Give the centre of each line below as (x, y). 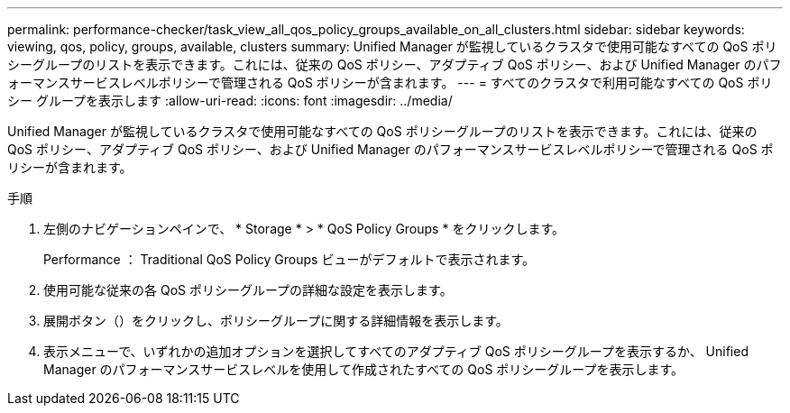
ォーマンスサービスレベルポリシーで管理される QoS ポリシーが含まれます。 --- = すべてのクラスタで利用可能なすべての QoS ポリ (390, 83)
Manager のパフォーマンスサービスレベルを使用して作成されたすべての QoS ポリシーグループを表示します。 (364, 369)
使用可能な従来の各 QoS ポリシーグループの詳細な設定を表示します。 (248, 290)
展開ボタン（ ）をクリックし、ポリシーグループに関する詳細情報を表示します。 (276, 321)
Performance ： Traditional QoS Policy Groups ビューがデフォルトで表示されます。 (289, 259)
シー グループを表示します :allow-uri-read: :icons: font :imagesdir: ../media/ (230, 101)
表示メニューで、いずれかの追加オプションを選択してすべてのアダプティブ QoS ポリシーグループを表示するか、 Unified (396, 351)
